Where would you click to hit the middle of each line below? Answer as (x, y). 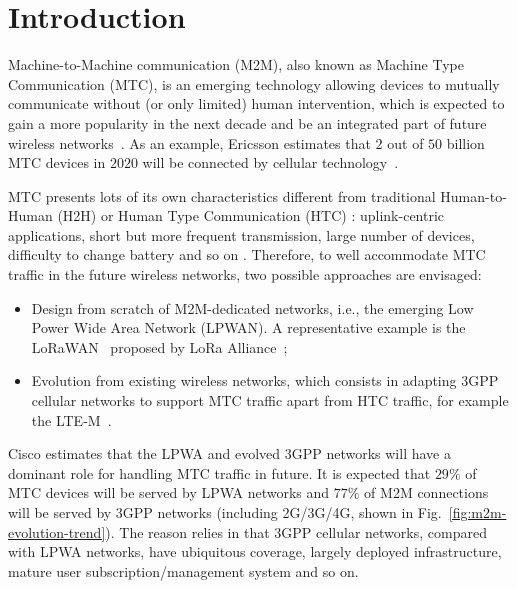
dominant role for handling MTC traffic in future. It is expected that (219, 472)
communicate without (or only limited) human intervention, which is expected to (256, 103)
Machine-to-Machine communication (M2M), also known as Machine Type (236, 64)
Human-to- (473, 195)
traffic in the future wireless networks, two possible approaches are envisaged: (245, 274)
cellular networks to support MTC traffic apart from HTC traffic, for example (270, 400)
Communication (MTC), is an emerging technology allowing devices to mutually (254, 83)
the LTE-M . (71, 419)
